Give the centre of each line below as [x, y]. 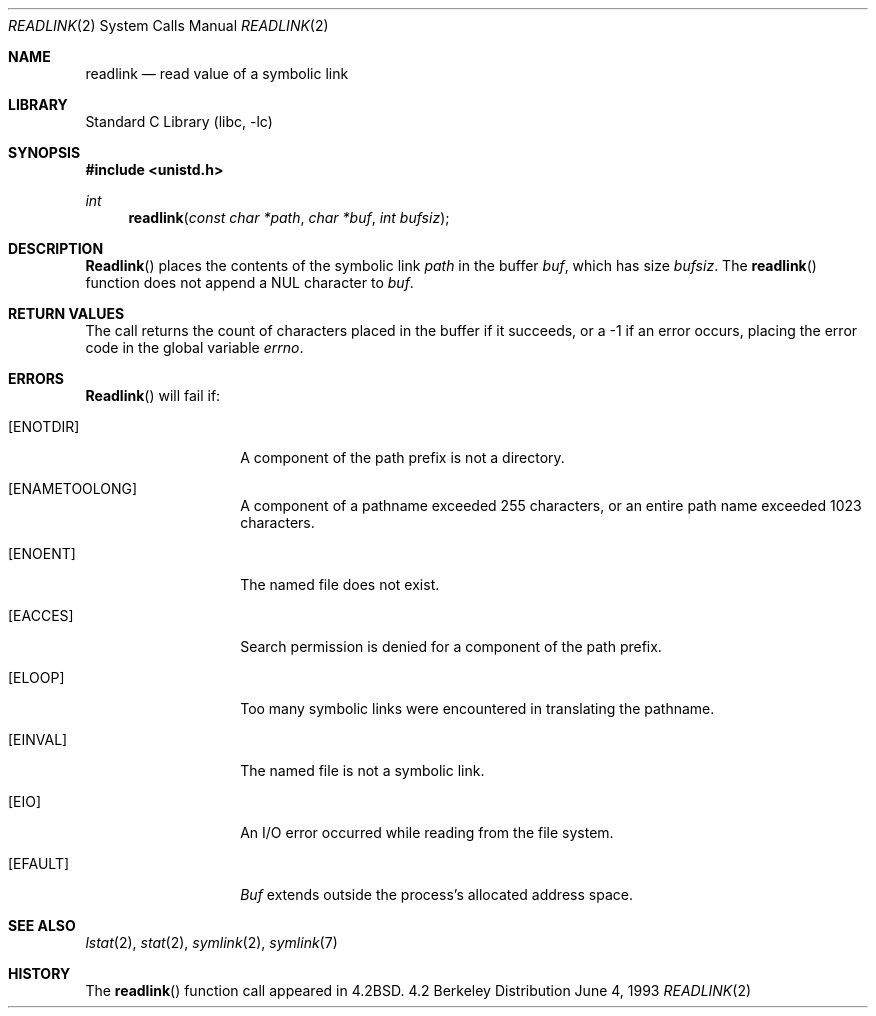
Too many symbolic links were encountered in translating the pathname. [477, 708]
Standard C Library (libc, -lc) [179, 121]
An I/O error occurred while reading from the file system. [427, 832]
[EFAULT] [39, 863]
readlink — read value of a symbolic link [217, 73]
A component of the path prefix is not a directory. [402, 457]
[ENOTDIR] [44, 426]
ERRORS [36, 378]
